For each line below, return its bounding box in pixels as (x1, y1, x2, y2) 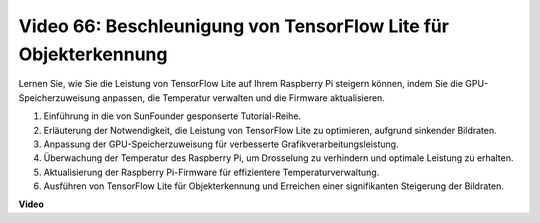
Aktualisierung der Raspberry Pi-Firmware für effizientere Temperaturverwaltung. (43, 166, 380, 178)
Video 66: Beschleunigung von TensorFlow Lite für (18, 15, 450, 37)
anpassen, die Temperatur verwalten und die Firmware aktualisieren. (102, 91, 385, 104)
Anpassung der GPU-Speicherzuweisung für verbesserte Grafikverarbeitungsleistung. (43, 138, 399, 150)
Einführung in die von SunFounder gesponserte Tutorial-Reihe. (43, 110, 302, 122)
